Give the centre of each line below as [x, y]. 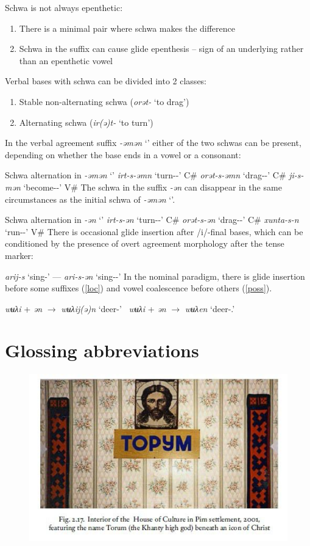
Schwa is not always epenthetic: [64, 7]
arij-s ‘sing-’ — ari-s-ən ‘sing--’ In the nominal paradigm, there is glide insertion [155, 276]
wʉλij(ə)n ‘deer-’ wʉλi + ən [114, 308]
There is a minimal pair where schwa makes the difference [127, 28]
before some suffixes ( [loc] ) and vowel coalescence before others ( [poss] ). [139, 288]
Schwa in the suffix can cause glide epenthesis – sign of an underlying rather [161, 49]
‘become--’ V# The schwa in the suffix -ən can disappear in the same [153, 187]
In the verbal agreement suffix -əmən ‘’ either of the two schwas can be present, [153, 143]
